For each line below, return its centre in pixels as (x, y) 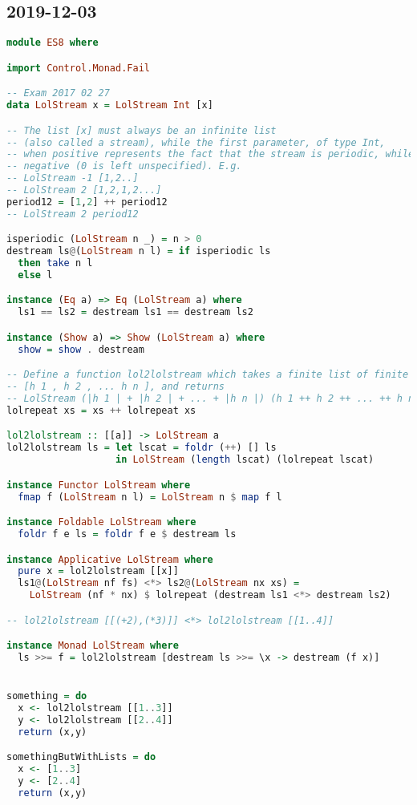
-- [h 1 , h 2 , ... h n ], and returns (116, 387)
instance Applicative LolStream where (110, 559)
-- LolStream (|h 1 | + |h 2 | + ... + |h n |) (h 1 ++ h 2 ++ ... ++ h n (211, 399)
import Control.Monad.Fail (78, 68)
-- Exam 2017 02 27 (58, 93)
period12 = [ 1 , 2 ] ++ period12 (87, 202)
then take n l (55, 263)
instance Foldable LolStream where (101, 522)
